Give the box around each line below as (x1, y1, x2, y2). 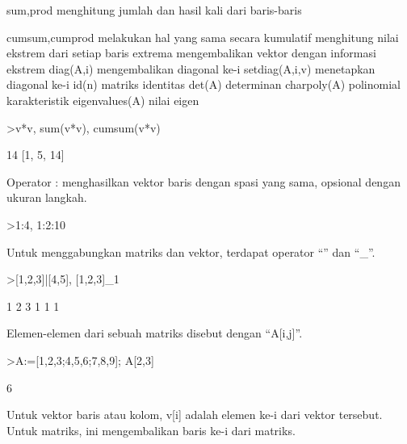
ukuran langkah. (6, 189, 87, 206)
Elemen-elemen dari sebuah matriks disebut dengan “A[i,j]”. (6, 325, 303, 341)
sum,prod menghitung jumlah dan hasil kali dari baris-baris (6, 2, 302, 18)
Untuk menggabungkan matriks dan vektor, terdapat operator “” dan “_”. (6, 243, 376, 260)
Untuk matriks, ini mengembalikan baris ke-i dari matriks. (6, 421, 296, 438)
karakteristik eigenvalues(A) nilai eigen (6, 91, 199, 108)
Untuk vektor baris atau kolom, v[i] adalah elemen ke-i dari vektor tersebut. (6, 406, 383, 423)
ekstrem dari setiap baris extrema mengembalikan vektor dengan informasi (6, 44, 376, 61)
